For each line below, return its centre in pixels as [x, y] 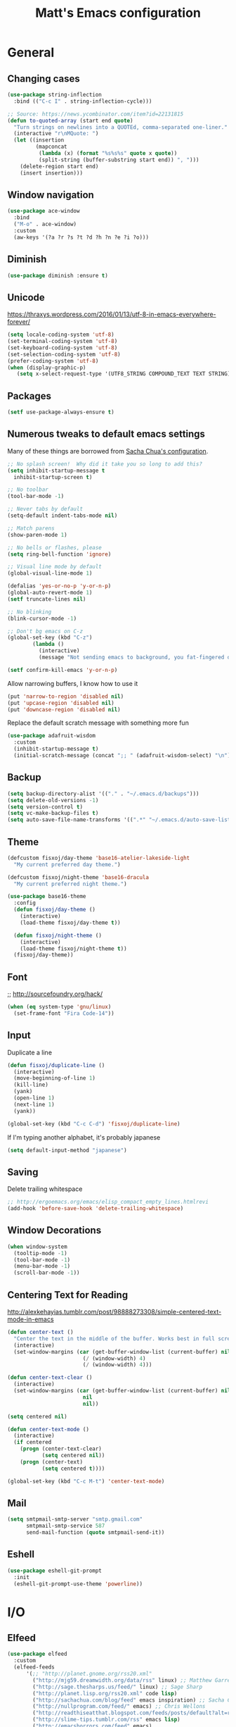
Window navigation [51, 195]
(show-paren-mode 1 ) [38, 535]
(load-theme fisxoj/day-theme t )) [70, 923]
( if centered [33, 1442]
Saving [23, 1172]
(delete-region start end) [59, 166]
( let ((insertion [39, 140]
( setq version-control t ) [45, 807]
